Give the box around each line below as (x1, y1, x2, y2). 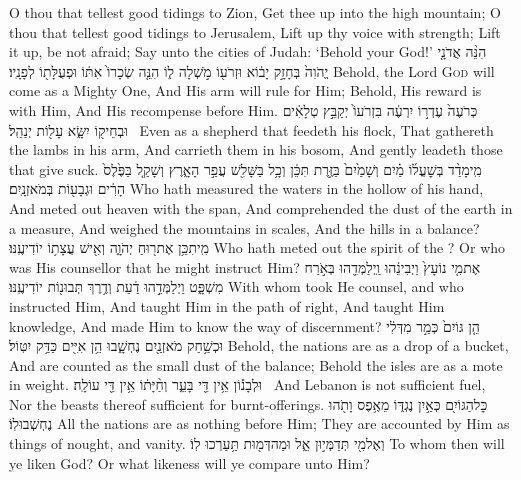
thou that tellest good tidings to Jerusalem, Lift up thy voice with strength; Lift (9, 21, 501, 42)
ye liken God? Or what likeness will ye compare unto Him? (9, 452, 370, 473)
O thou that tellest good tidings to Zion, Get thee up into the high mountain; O (9, 2, 501, 22)
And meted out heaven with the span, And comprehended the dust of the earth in (9, 197, 513, 218)
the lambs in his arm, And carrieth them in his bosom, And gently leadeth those (9, 139, 503, 160)
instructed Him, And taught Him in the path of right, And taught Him (9, 295, 445, 316)
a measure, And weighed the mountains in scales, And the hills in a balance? (9, 217, 480, 238)
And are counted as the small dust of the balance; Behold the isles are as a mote (9, 354, 503, 375)
